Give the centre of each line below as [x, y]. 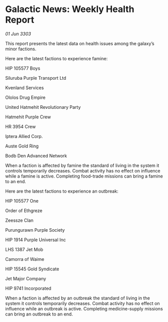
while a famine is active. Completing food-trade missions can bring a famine [84, 176]
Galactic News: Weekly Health [70, 9]
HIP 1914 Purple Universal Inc [36, 240]
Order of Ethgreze [24, 210]
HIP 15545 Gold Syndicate [32, 269]
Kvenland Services [25, 88]
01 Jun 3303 [18, 34]
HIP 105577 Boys [23, 68]
